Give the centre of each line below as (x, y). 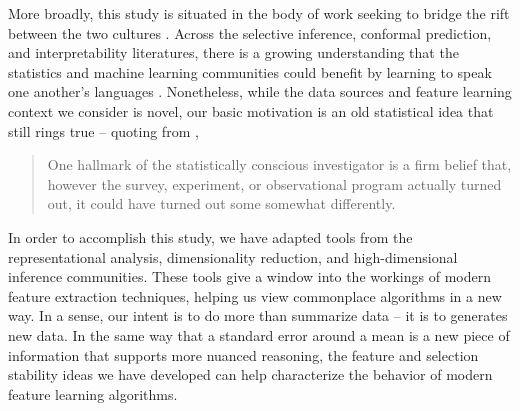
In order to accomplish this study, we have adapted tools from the (210, 236)
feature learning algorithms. (93, 393)
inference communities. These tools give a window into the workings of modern (249, 276)
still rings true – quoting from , (103, 130)
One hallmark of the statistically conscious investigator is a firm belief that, (279, 164)
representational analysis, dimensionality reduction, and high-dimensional (233, 256)
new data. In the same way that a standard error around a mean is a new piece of (259, 334)
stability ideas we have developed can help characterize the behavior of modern (250, 374)
